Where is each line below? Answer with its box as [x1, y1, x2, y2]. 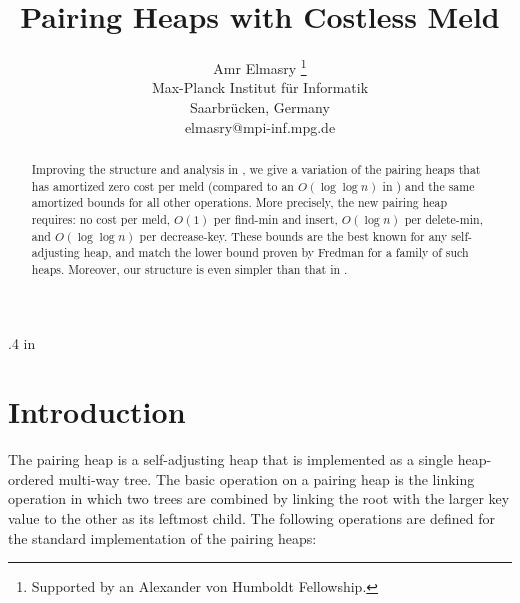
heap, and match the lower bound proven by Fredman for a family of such [83, 244, 469, 261]
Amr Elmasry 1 [213, 55, 307, 78]
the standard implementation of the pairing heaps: [8, 527, 317, 548]
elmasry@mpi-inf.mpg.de [184, 116, 336, 137]
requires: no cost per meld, [31, 210, 171, 227]
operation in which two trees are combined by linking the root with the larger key [8, 488, 510, 509]
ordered [8, 468, 54, 489]
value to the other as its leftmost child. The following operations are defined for [8, 508, 495, 529]
